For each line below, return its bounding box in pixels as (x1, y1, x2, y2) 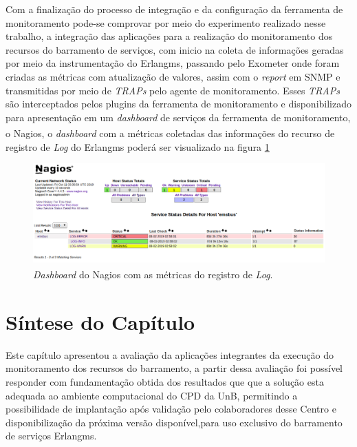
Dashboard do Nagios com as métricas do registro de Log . (33, 267, 273, 282)
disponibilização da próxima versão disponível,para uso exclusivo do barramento (6, 415, 343, 429)
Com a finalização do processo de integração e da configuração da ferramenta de (6, 2, 343, 16)
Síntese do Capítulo (6, 307, 195, 335)
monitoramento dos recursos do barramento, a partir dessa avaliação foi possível (6, 361, 343, 375)
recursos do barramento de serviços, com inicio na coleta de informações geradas (6, 42, 344, 56)
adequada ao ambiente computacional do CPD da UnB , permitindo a (6, 388, 298, 402)
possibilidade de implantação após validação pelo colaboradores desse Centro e (6, 402, 336, 416)
